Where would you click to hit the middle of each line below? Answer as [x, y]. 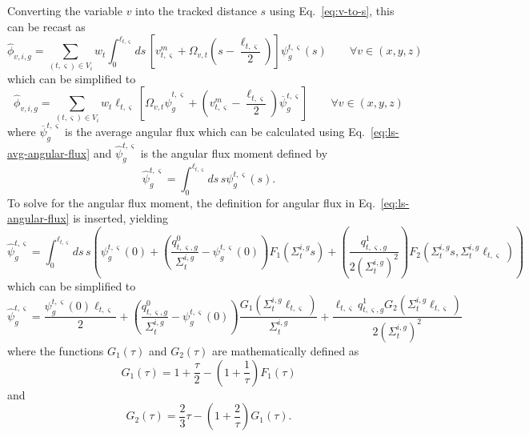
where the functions [56, 350]
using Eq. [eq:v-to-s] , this [332, 10]
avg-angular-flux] [49, 152]
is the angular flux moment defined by [234, 152]
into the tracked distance [196, 10]
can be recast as [46, 26]
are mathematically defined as [286, 350]
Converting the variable [65, 10]
